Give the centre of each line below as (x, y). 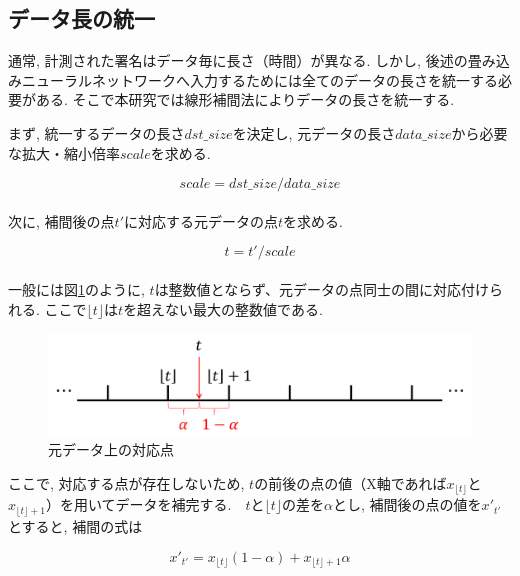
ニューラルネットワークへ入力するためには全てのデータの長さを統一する (259, 79)
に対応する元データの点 (200, 220)
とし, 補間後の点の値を (407, 504)
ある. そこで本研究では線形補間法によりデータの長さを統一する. (245, 99)
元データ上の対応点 (111, 449)
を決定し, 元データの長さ (314, 132)
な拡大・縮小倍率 (64, 152)
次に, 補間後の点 (61, 220)
